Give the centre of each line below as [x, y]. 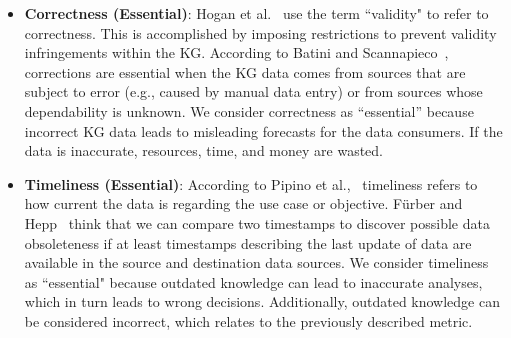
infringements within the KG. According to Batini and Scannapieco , [236, 52]
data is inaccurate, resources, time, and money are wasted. [203, 150]
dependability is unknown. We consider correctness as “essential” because [249, 110]
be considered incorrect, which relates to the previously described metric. [248, 320]
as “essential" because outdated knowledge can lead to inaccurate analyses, [253, 281]
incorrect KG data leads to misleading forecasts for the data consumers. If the [263, 130]
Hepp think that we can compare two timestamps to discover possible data [257, 222]
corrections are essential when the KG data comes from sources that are [245, 71]
